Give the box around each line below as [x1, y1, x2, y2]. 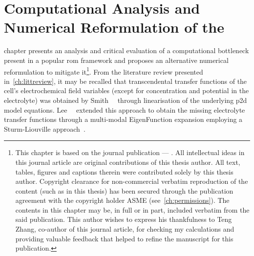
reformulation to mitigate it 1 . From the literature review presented [4, 65, 203, 77]
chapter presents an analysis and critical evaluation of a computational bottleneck [4, 45, 249, 56]
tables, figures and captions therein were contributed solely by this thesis [15, 166, 233, 177]
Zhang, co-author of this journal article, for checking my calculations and [15, 224, 234, 234]
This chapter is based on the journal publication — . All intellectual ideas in [15, 147, 245, 158]
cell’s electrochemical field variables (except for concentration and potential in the [4, 85, 249, 96]
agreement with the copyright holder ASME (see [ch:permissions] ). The [15, 195, 230, 205]
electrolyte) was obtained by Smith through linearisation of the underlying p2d [4, 95, 247, 105]
